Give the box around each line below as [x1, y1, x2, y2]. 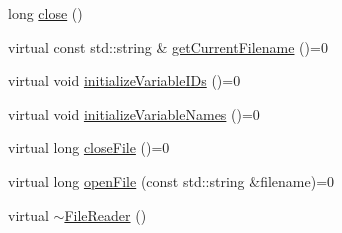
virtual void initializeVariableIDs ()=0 [8, 70, 241, 91]
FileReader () [64, 204, 147, 225]
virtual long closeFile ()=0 [8, 137, 170, 158]
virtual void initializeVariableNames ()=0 [8, 103, 260, 124]
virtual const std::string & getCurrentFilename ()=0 [8, 36, 328, 57]
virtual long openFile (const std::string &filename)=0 [8, 170, 335, 191]
